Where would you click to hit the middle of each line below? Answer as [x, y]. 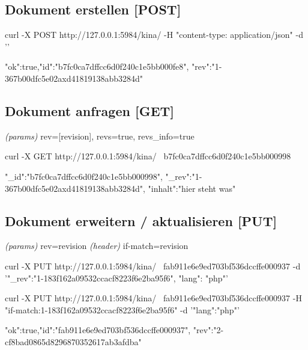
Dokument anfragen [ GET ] [90, 110]
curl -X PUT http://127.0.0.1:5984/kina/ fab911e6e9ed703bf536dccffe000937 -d [153, 266]
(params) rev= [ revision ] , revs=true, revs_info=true [100, 136]
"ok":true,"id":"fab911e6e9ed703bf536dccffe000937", [98, 330]
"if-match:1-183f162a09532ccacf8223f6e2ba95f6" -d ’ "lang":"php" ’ [122, 309]
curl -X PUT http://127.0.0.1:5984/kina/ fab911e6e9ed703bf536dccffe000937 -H [153, 298]
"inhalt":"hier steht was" [192, 188]
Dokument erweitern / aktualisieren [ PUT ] [141, 220]
